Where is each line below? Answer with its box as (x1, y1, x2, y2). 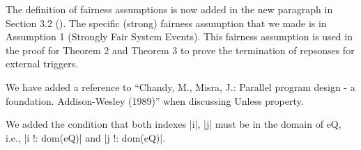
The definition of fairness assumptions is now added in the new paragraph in (6, 2, 333, 16)
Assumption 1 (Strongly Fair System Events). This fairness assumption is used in (6, 29, 353, 44)
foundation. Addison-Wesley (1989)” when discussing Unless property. (6, 93, 304, 108)
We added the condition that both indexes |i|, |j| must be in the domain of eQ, (6, 117, 341, 131)
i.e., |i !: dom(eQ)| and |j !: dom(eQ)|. (6, 130, 166, 144)
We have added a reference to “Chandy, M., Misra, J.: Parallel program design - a (6, 79, 355, 94)
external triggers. (6, 56, 79, 71)
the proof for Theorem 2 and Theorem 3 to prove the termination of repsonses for (6, 42, 355, 57)
